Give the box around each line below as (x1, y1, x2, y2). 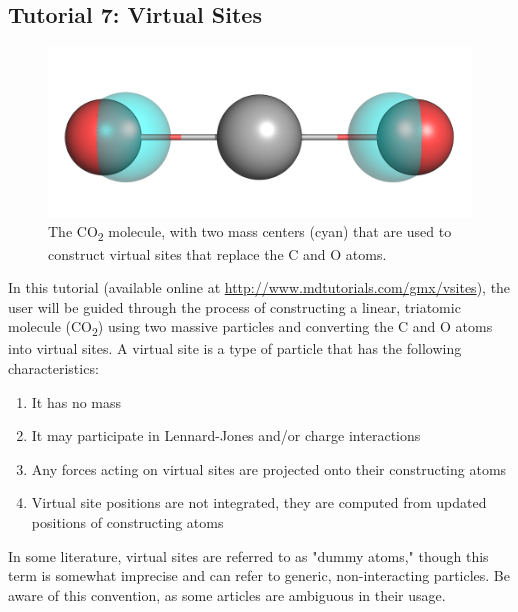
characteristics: (8, 358, 99, 379)
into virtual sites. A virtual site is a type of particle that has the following (8, 338, 462, 359)
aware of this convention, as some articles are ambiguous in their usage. (8, 584, 446, 605)
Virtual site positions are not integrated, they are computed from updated (31, 492, 487, 513)
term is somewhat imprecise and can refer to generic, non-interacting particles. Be (8, 565, 510, 586)
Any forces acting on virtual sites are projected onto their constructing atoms (31, 458, 507, 479)
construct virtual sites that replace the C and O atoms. (48, 243, 387, 264)
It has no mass (31, 391, 122, 412)
